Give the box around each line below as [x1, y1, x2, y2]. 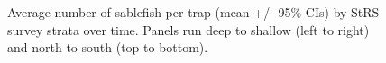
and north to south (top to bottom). [7, 38, 208, 57]
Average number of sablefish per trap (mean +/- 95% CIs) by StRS [7, 3, 380, 21]
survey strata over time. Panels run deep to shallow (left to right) [7, 20, 370, 39]
